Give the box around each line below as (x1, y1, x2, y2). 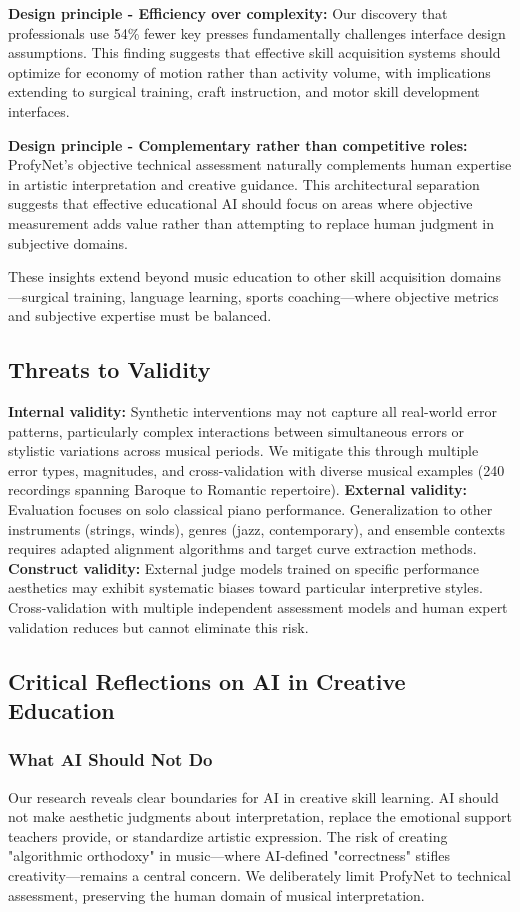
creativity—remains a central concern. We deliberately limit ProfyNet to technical (8, 865, 511, 885)
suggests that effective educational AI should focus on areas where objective (8, 193, 473, 214)
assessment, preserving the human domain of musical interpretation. (8, 884, 425, 905)
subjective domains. (8, 232, 128, 253)
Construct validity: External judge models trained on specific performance (8, 557, 480, 578)
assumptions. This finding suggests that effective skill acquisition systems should (8, 42, 501, 63)
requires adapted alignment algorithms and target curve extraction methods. (8, 538, 477, 559)
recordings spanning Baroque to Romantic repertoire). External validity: (8, 479, 467, 500)
